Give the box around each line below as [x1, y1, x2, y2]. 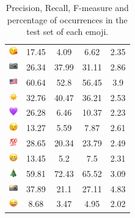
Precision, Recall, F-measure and [5, 1, 129, 13]
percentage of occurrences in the [7, 13, 128, 26]
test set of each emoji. [26, 25, 109, 38]
